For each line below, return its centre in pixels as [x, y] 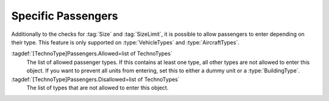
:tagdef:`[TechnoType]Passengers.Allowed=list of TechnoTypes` [92, 54]
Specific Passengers [65, 16]
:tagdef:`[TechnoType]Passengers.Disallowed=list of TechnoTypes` [95, 79]
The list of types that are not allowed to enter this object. [97, 88]
